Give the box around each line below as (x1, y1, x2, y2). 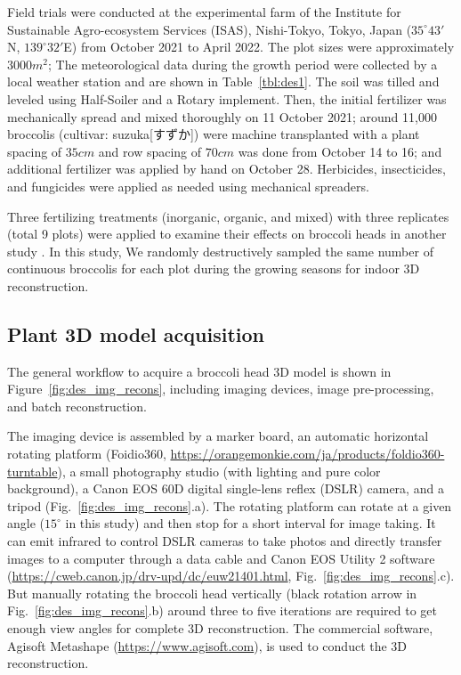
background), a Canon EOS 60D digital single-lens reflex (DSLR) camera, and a (7, 479, 444, 498)
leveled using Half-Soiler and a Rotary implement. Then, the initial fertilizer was (7, 89, 447, 108)
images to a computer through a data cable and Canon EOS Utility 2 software (7, 549, 435, 567)
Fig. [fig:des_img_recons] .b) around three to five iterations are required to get (7, 601, 437, 620)
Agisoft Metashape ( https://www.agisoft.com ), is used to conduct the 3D (7, 636, 408, 655)
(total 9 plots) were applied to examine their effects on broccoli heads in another (7, 224, 447, 243)
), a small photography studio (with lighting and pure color (57, 461, 381, 480)
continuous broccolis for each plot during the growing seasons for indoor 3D (7, 259, 420, 278)
